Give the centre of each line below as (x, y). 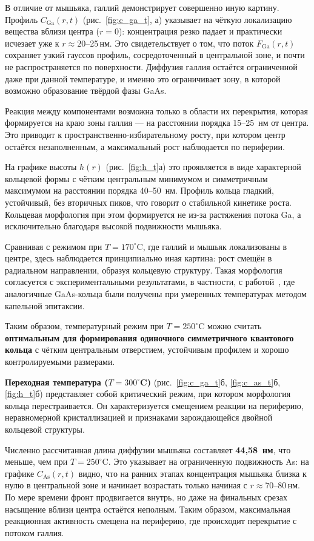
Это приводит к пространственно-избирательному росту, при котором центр (145, 134)
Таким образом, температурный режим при (84, 326)
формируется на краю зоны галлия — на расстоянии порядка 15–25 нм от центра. (157, 123)
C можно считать (230, 326)
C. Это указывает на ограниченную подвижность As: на (205, 461)
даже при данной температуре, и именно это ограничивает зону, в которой (143, 78)
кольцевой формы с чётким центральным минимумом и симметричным (136, 178)
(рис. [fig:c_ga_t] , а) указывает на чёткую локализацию (187, 19)
